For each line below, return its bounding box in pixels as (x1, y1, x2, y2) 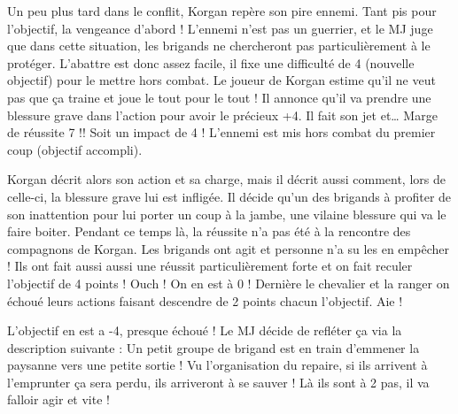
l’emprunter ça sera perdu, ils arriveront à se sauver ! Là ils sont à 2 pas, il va (7, 372, 430, 391)
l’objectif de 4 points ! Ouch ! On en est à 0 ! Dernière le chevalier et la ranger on (7, 273, 450, 292)
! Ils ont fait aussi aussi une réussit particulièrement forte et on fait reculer (7, 257, 413, 275)
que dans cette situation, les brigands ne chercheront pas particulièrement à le (7, 36, 431, 55)
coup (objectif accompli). (7, 140, 143, 158)
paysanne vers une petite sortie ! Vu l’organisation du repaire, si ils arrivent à (7, 356, 428, 374)
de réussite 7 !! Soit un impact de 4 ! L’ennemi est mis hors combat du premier (7, 123, 436, 142)
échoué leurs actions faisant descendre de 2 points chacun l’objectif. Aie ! (7, 291, 403, 310)
